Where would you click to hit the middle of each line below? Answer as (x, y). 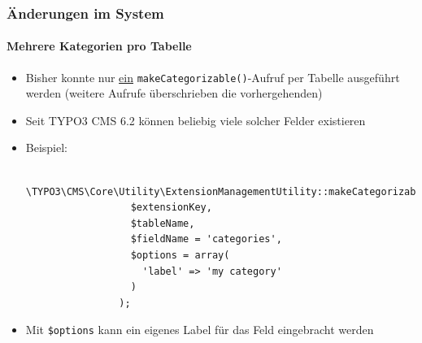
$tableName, (163, 223)
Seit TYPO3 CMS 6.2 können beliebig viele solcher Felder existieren (196, 120)
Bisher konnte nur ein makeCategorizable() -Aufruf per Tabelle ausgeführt (213, 77)
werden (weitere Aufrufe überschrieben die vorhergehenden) (174, 93)
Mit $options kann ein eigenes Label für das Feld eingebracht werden (200, 330)
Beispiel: (47, 148)
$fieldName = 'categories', (206, 239)
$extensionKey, (171, 208)
